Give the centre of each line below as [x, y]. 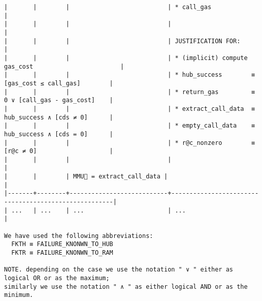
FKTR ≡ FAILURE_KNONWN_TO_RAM [62, 253]
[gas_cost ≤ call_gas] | [59, 83]
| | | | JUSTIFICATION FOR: [122, 41]
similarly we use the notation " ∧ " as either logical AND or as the [126, 287]
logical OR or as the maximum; [57, 278]
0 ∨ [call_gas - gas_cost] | [59, 100]
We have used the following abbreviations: [79, 236]
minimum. [19, 295]
